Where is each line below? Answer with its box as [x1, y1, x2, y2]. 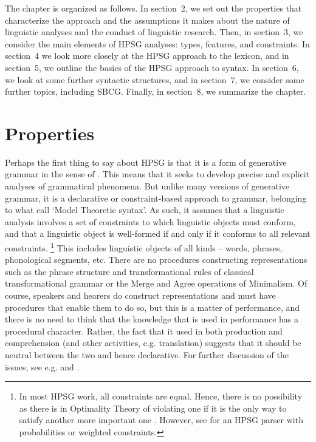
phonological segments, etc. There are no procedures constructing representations [5, 253, 307, 266]
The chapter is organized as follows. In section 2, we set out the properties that [5, 2, 302, 14]
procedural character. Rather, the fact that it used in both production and [5, 324, 283, 337]
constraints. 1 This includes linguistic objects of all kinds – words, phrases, [5, 240, 283, 254]
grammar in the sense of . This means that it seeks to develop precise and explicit [5, 168, 310, 180]
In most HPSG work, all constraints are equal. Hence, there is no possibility [19, 390, 303, 403]
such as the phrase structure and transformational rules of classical [5, 265, 254, 277]
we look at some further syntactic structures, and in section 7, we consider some [5, 73, 304, 86]
